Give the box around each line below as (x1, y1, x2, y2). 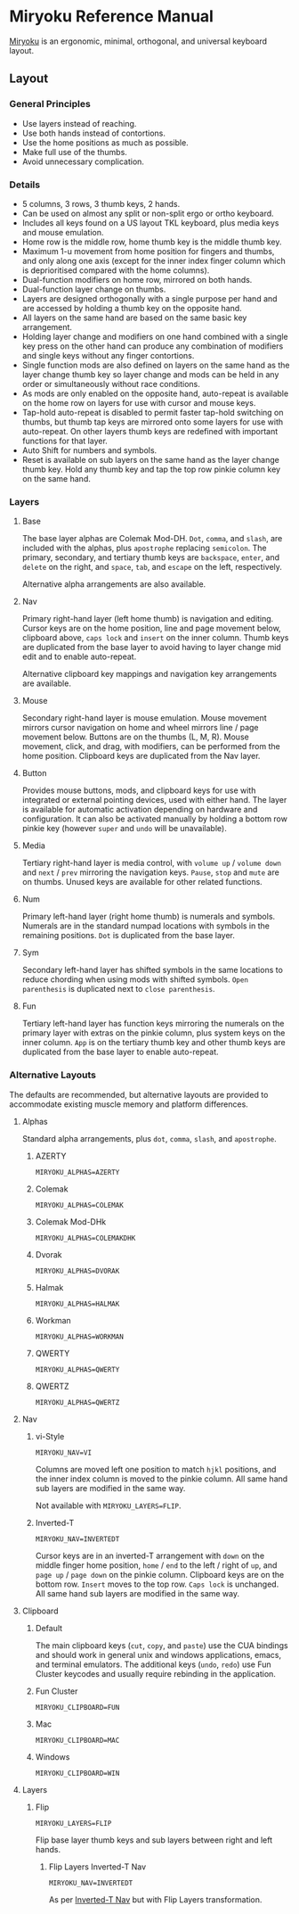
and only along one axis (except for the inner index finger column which (21, 255, 287, 266)
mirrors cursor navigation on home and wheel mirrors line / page (21, 722, 260, 733)
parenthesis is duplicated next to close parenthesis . (21, 984, 215, 994)
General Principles (9, 98, 91, 111)
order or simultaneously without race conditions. (21, 378, 200, 389)
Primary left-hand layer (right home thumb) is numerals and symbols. (21, 912, 276, 922)
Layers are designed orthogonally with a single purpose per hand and (21, 293, 278, 304)
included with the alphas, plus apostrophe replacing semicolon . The (21, 542, 267, 554)
